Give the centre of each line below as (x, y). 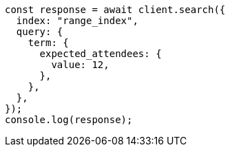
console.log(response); (69, 120)
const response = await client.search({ (115, 10)
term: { (48, 43)
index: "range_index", (77, 21)
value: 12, (80, 65)
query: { (40, 32)
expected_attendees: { (101, 54)
